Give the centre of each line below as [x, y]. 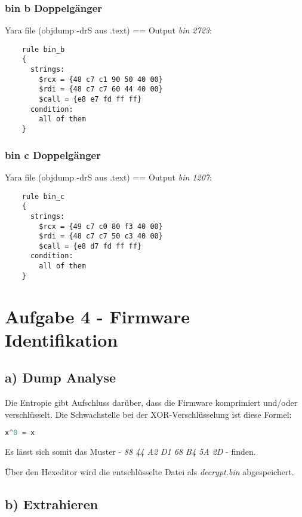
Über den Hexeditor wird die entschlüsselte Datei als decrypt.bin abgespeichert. [150, 471]
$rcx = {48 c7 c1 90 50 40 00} [101, 79]
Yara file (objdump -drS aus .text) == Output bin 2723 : [108, 30]
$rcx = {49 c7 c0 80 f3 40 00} [101, 226]
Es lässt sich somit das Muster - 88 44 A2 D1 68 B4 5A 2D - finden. [130, 452]
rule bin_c [43, 196]
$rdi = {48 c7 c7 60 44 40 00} [101, 89]
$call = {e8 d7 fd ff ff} [90, 246]
